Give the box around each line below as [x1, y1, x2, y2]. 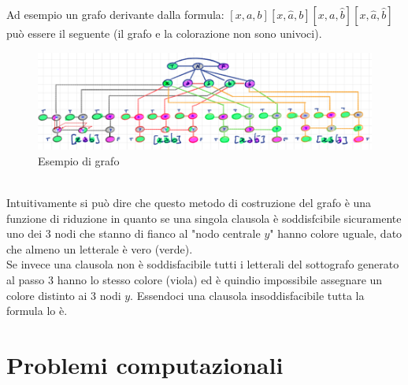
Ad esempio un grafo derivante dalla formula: [6, 6, 224, 22]
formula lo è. [6, 302, 68, 319]
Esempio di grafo [38, 152, 120, 168]
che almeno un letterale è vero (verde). [6, 240, 193, 257]
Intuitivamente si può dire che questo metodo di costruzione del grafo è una [6, 194, 372, 211]
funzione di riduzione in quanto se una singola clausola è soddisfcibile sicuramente [6, 209, 402, 226]
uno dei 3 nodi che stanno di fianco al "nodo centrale [6, 225, 261, 242]
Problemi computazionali [6, 349, 284, 381]
